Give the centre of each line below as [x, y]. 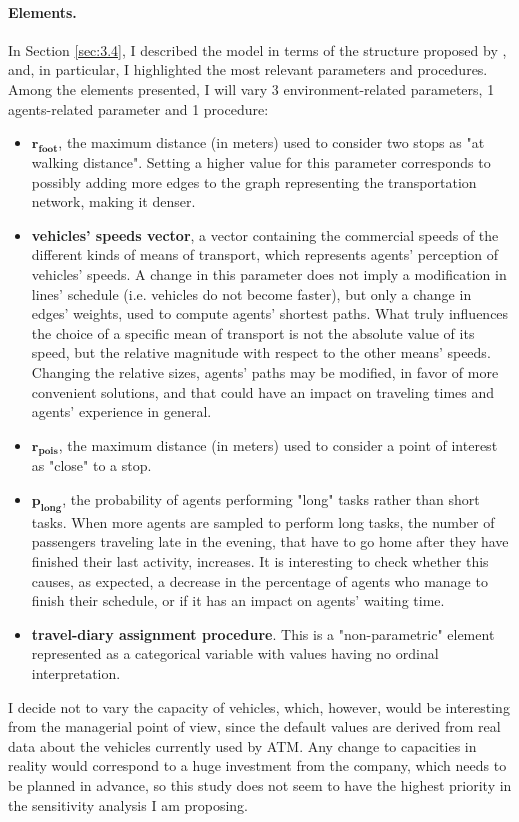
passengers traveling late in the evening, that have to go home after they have [270, 541]
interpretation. [76, 673]
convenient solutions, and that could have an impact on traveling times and [263, 391]
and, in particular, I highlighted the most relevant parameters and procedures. [248, 69]
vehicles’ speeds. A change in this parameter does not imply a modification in [269, 273]
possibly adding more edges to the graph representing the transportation [254, 181]
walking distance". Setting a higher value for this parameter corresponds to [261, 161]
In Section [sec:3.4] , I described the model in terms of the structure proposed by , [257, 49]
